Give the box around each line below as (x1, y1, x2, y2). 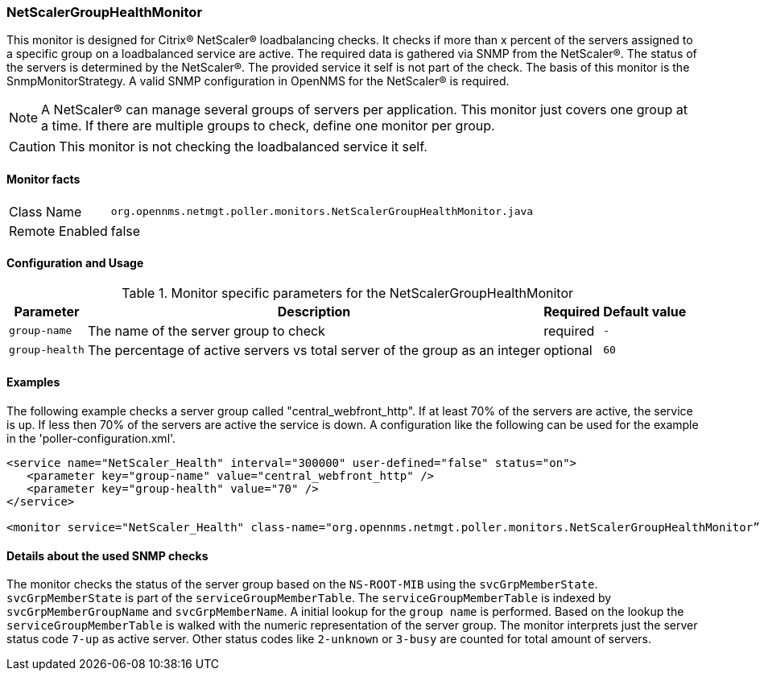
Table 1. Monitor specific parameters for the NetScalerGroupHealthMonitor (122, 284, 574, 301)
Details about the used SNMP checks (6, 548, 209, 563)
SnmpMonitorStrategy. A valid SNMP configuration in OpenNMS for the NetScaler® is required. (6, 74, 510, 89)
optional (543, 341, 593, 358)
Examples (6, 375, 60, 390)
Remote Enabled (9, 222, 108, 239)
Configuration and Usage (6, 256, 144, 270)
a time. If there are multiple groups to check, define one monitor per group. (41, 118, 495, 134)
